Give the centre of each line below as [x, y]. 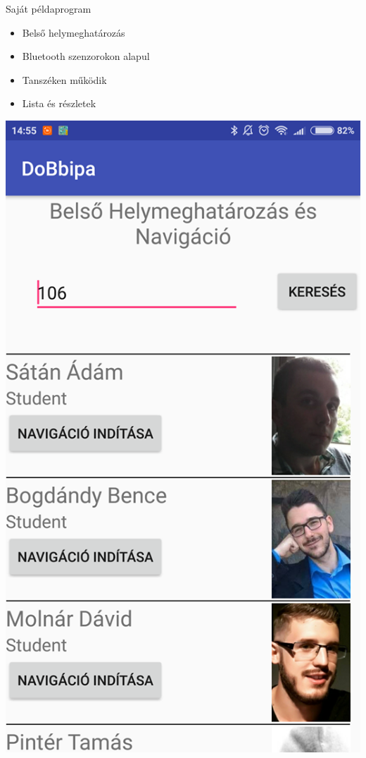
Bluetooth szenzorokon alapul [86, 56]
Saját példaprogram [49, 8]
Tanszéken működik [64, 79]
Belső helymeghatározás [74, 32]
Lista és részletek [59, 103]
